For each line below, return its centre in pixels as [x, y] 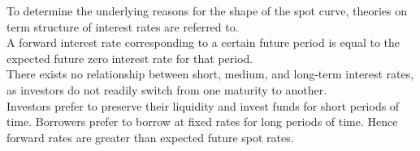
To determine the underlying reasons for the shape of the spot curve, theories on [207, 10]
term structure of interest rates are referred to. [123, 26]
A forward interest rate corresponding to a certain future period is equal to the [203, 42]
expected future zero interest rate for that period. [130, 58]
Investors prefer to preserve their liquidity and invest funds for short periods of [203, 105]
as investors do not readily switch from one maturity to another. [167, 89]
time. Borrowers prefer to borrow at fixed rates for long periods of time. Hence [202, 122]
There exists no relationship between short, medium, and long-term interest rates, [210, 74]
